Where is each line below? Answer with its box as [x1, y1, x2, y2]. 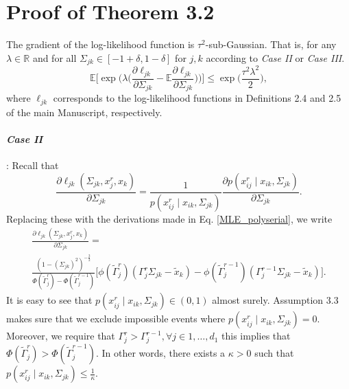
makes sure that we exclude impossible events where [6, 311, 226, 326]
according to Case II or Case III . [206, 50, 345, 65]
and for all [32, 50, 77, 65]
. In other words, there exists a [95, 346, 226, 360]
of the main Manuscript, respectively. [6, 104, 163, 119]
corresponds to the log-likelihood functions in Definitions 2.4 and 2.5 [53, 91, 341, 105]
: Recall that [6, 158, 59, 173]
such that [254, 346, 294, 360]
